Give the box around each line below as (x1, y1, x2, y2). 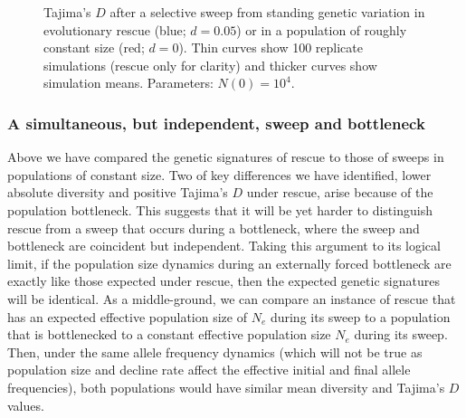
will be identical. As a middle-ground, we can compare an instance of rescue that (7, 289, 456, 308)
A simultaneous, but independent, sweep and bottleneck (7, 111, 425, 134)
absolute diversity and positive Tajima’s (7, 183, 228, 202)
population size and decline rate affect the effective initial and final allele (7, 360, 411, 379)
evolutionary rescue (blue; (43, 20, 186, 39)
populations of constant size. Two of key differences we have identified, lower (7, 165, 432, 184)
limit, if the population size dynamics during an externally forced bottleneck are (7, 253, 452, 272)
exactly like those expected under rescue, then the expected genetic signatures (7, 271, 440, 290)
